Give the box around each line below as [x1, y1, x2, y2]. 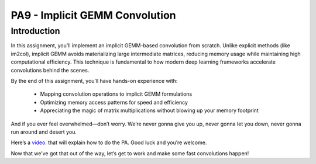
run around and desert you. [11, 128, 77, 135]
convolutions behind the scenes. [11, 67, 90, 74]
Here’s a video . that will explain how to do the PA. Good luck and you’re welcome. [11, 139, 207, 146]
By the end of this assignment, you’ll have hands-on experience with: [11, 77, 178, 84]
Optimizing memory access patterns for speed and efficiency [40, 99, 188, 106]
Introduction [11, 26, 60, 36]
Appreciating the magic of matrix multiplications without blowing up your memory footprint [40, 107, 259, 114]
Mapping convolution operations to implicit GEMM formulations [40, 90, 193, 97]
